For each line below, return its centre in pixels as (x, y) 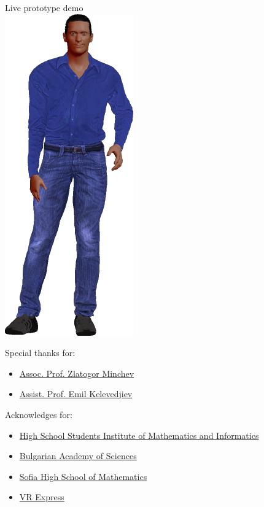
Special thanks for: (40, 353)
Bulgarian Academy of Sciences (78, 456)
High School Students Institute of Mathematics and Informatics (139, 435)
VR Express (42, 497)
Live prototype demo (44, 7)
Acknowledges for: (39, 414)
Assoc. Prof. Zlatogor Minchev (77, 373)
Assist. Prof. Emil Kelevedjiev (76, 394)
